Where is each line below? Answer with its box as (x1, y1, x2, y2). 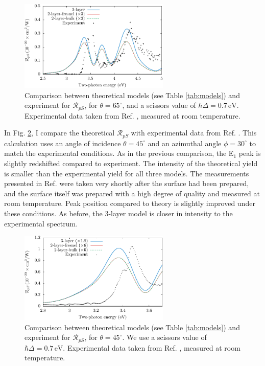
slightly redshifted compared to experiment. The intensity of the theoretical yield (4, 157, 258, 168)
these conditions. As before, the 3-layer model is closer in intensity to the (4, 208, 233, 218)
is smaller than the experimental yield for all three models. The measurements (4, 168, 249, 178)
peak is (238, 148, 261, 158)
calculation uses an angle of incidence (4, 138, 121, 148)
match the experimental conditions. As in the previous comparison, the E (4, 148, 234, 158)
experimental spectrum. (4, 218, 78, 228)
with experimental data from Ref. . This (131, 127, 257, 138)
